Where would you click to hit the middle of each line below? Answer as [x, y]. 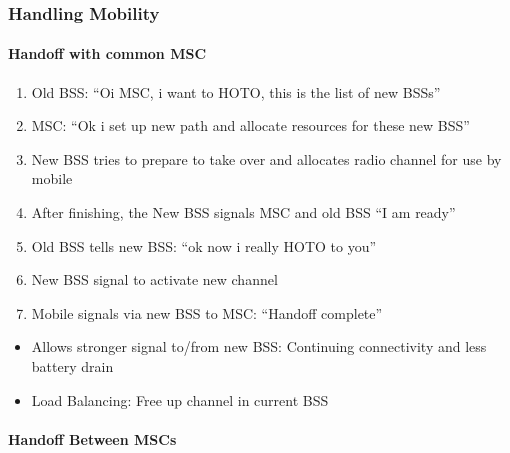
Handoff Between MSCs [92, 438]
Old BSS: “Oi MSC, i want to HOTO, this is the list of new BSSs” [236, 91]
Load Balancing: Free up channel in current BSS [180, 399]
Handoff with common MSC [107, 53]
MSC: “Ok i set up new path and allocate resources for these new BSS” [250, 125]
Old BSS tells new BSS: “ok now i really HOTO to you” [204, 245]
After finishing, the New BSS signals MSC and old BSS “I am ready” [243, 212]
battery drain [72, 365]
